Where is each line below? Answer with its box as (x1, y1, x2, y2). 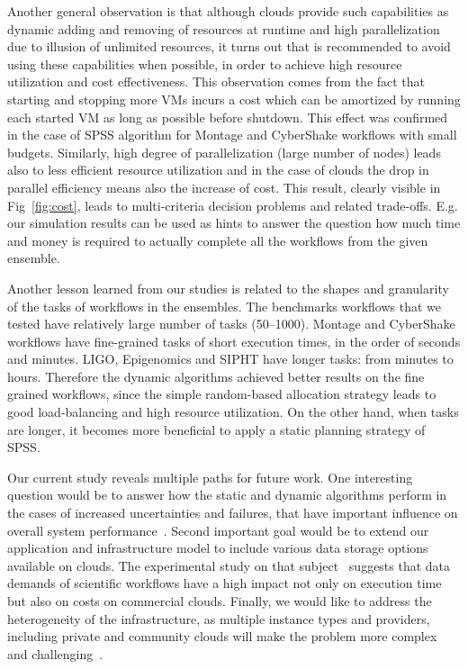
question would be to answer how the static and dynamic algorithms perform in (7, 485, 447, 504)
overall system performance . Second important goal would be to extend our (7, 520, 429, 539)
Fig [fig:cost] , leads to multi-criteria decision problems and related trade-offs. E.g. (7, 195, 458, 214)
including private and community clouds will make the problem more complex (7, 627, 437, 646)
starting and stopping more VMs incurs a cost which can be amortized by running (7, 89, 461, 108)
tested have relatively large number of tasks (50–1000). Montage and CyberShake (7, 314, 455, 333)
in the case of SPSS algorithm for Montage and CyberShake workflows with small (7, 125, 457, 144)
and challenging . (7, 644, 103, 663)
